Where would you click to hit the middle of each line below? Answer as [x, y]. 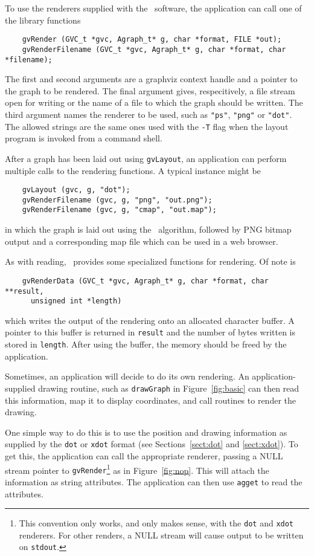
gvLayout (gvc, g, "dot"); [76, 190]
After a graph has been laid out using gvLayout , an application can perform [146, 158]
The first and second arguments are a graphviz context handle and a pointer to [151, 79]
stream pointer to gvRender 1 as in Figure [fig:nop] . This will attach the [137, 469]
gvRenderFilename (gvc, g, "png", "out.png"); [117, 200]
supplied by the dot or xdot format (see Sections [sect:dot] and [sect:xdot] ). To [152, 444]
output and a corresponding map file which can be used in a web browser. [142, 241]
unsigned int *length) [76, 301]
